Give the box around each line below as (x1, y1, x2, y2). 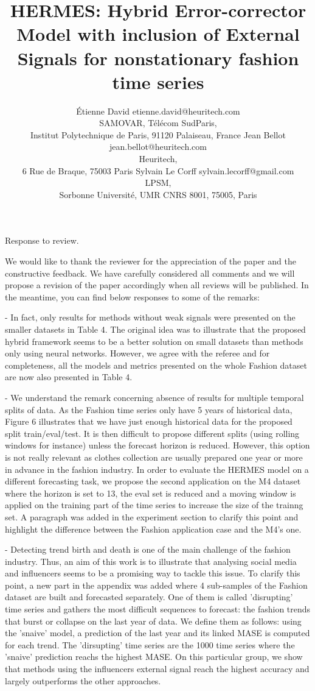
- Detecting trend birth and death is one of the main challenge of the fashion (5, 543, 291, 556)
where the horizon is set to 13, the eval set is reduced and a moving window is (5, 486, 296, 499)
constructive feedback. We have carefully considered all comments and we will (5, 266, 295, 279)
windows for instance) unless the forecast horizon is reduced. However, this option (5, 439, 310, 452)
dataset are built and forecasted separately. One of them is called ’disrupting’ (5, 590, 293, 603)
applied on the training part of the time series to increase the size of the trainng (5, 498, 303, 511)
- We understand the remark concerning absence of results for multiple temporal (5, 391, 304, 403)
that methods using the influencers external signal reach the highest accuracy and (5, 662, 310, 675)
